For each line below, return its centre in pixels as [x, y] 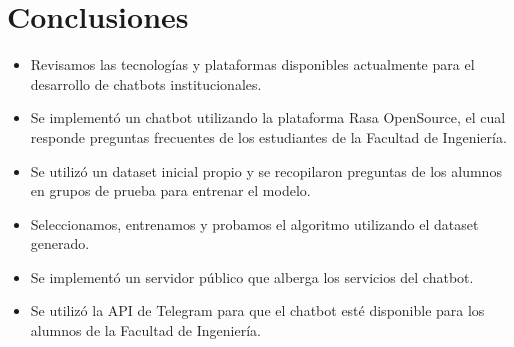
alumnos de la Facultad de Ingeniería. [145, 330]
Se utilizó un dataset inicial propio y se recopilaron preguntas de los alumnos [266, 170]
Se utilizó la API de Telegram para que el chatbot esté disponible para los [257, 310]
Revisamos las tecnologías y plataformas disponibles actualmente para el [252, 64]
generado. [60, 243]
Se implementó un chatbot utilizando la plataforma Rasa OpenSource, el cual [268, 117]
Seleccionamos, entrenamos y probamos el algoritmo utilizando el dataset [254, 223]
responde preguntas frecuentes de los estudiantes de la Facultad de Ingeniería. [268, 136]
